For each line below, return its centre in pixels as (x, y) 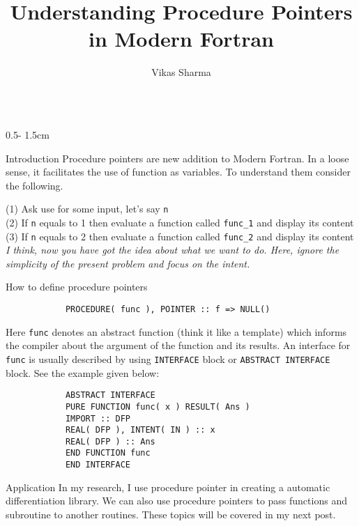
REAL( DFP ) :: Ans (110, 441)
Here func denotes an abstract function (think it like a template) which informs (176, 331)
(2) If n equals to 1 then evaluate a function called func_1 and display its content (180, 222)
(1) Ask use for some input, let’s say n (87, 209)
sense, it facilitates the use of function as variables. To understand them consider (178, 172)
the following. (35, 185)
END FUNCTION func (108, 453)
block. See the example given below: (83, 372)
